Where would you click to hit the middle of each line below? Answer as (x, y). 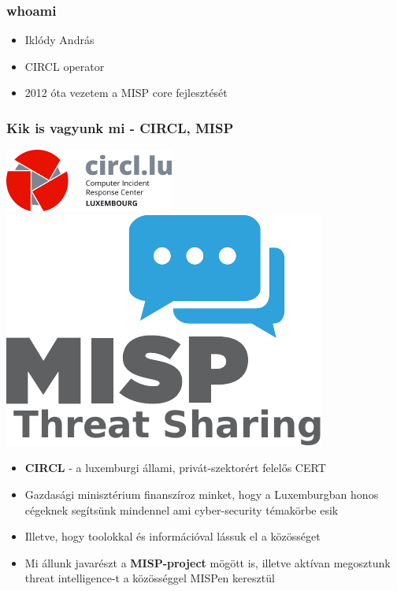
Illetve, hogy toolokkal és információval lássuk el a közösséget (173, 536)
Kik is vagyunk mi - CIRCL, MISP (120, 127)
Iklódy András (59, 40)
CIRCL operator (65, 66)
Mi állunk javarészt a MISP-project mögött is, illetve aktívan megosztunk (208, 562)
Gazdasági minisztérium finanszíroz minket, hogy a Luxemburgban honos (202, 494)
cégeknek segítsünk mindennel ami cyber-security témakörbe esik (182, 509)
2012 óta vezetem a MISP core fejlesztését (126, 93)
